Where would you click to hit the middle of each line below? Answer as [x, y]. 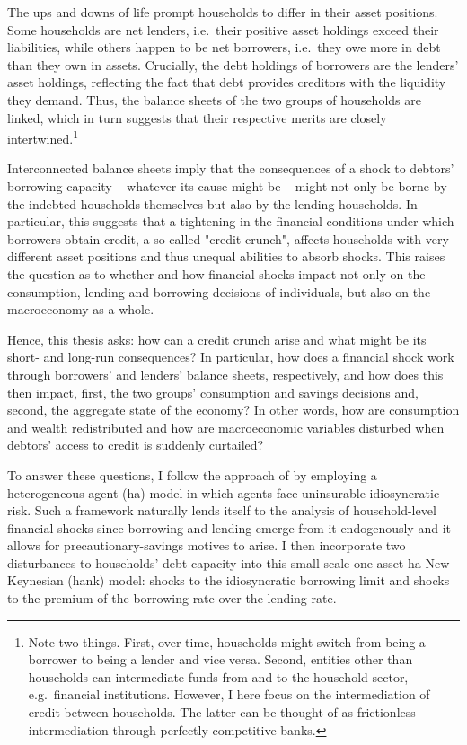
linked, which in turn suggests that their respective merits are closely [197, 117]
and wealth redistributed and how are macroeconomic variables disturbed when [226, 427]
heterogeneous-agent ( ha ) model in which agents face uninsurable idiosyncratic [224, 492]
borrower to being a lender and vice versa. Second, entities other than [220, 659]
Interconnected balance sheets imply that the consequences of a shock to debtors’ [231, 168]
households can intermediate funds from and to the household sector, [218, 676]
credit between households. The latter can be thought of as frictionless [222, 712]
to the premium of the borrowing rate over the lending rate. [172, 598]
